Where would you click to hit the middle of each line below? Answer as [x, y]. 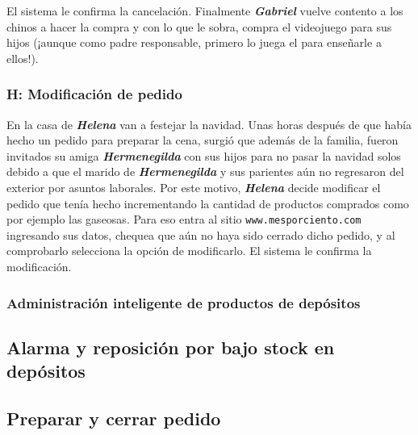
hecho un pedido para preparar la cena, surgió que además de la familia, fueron [203, 140]
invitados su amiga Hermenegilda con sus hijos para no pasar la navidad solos [204, 155]
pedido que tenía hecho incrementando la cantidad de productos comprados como [208, 203]
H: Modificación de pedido [94, 94]
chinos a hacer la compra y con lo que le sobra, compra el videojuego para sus [199, 26]
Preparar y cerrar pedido [114, 418]
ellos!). [23, 58]
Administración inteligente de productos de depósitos [184, 302]
